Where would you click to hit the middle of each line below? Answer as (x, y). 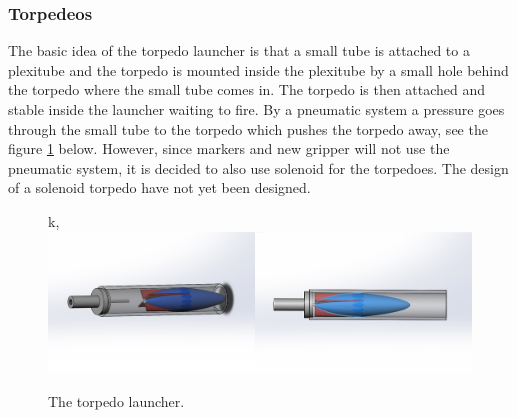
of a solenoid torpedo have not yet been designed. (159, 187)
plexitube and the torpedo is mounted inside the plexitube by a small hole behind (258, 69)
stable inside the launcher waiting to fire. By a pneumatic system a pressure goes (256, 109)
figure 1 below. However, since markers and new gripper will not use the (229, 148)
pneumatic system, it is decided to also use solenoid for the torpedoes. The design (258, 167)
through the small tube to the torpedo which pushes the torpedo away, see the (248, 128)
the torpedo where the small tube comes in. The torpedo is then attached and (247, 89)
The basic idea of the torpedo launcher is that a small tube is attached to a (239, 50)
